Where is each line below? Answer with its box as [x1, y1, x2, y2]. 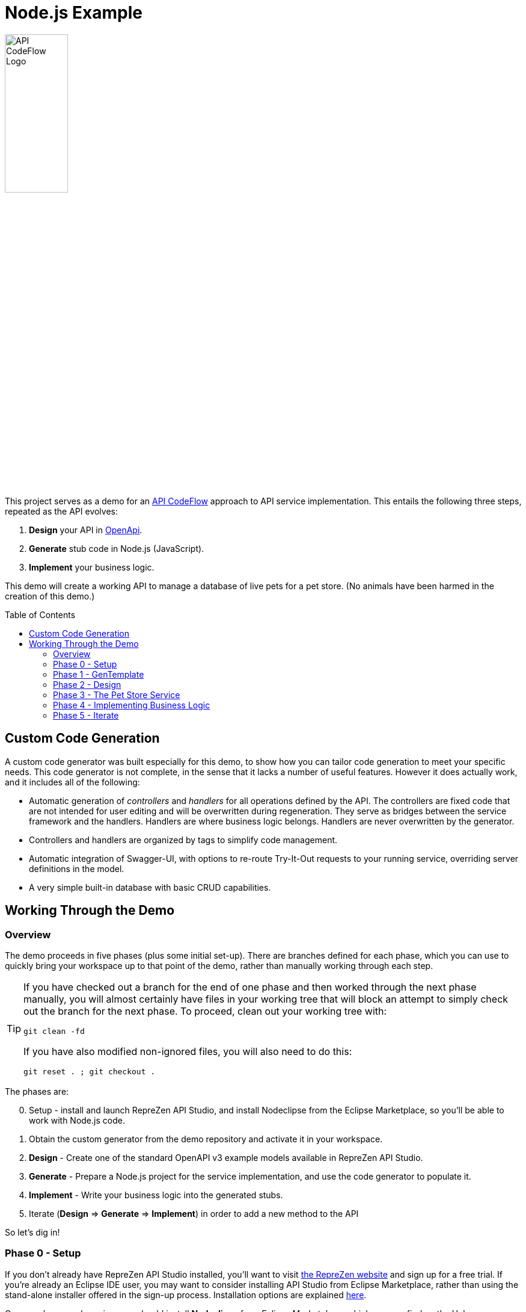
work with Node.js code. [29, 1115, 125, 1125]
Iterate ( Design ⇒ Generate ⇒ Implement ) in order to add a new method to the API [29, 1208, 359, 1219]
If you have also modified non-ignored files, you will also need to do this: [23, 1045, 352, 1057]
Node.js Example [5, 2, 143, 23]
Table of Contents [5, 609, 76, 620]
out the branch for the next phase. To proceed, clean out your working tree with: [23, 1005, 387, 1017]
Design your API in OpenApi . [29, 524, 142, 535]
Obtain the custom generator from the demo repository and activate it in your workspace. [29, 1134, 383, 1144]
